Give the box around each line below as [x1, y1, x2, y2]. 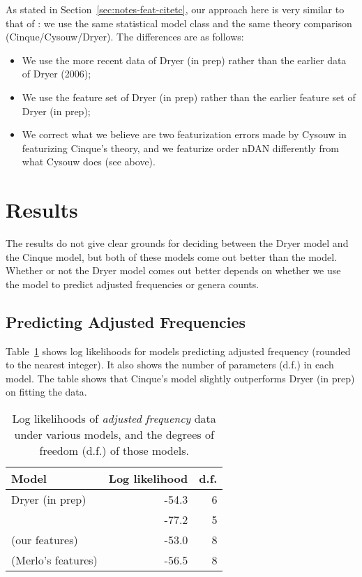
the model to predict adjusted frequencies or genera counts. [6, 276, 259, 291]
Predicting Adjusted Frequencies [6, 310, 246, 332]
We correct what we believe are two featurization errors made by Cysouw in [22, 127, 347, 142]
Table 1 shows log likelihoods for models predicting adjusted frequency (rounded [6, 343, 351, 358]
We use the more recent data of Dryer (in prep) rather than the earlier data [22, 52, 347, 67]
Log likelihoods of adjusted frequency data [12, 410, 216, 427]
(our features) [11, 532, 78, 548]
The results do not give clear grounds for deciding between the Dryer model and [6, 236, 349, 250]
